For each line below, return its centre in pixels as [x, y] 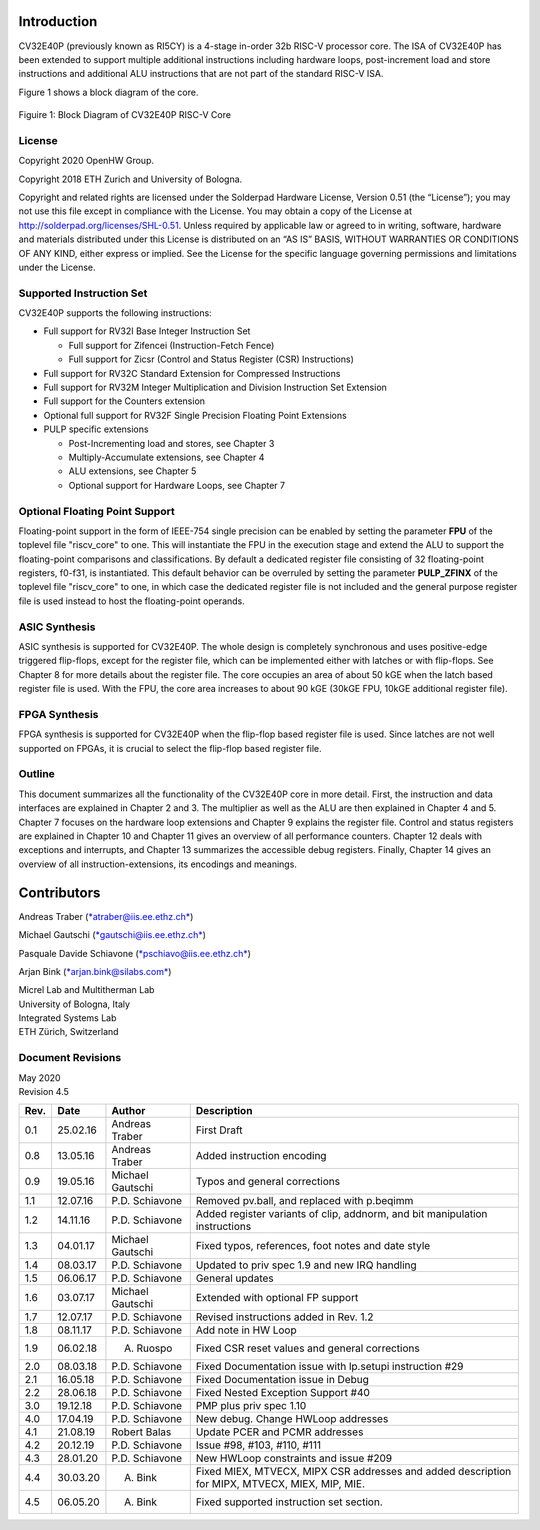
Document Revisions [70, 1058]
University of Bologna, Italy [74, 1004]
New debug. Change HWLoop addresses [292, 1419]
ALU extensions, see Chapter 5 [132, 471]
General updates [234, 1278]
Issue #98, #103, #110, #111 [258, 1445]
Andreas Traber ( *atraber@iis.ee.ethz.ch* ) [106, 916]
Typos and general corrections [267, 1182]
